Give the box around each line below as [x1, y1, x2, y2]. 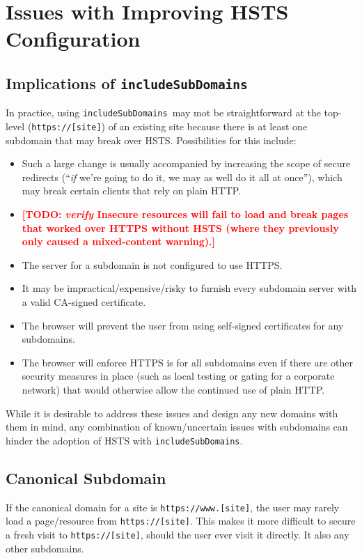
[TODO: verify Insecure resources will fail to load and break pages [22, 207, 349, 222]
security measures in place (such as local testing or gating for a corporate [22, 369, 335, 383]
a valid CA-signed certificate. [22, 295, 146, 309]
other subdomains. [6, 541, 84, 555]
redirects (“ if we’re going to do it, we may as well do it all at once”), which [22, 169, 343, 184]
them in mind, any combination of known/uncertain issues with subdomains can [6, 419, 348, 434]
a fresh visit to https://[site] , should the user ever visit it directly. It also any [6, 527, 349, 541]
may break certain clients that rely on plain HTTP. [22, 183, 242, 198]
